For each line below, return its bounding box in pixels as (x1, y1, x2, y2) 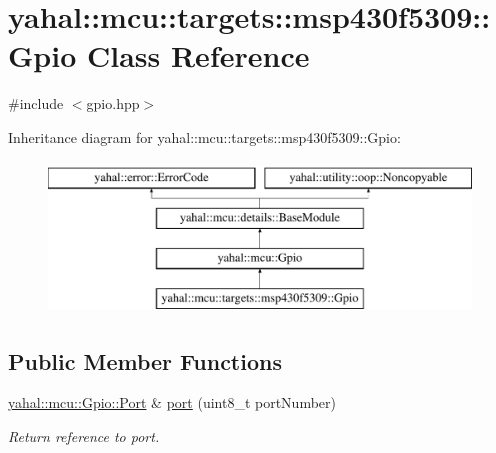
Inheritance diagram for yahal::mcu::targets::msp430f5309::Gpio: (8, 126, 401, 147)
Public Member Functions (8, 345, 282, 376)
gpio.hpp (86, 93, 140, 114)
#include (8, 93, 64, 114)
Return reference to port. (8, 426, 160, 447)
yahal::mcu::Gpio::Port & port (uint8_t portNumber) (8, 392, 337, 413)
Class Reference (86, 35, 310, 76)
